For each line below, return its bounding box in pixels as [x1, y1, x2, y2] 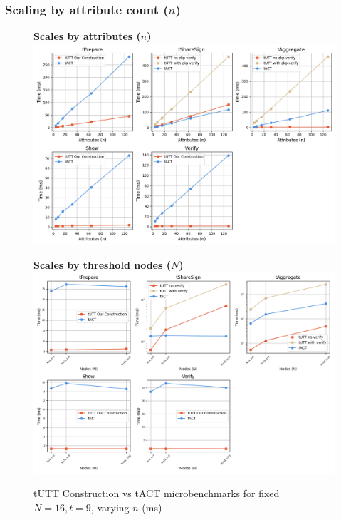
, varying [90, 499, 130, 514]
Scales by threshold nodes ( [33, 257, 171, 272]
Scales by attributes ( [33, 29, 141, 44]
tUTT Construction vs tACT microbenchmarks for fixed [33, 486, 280, 501]
